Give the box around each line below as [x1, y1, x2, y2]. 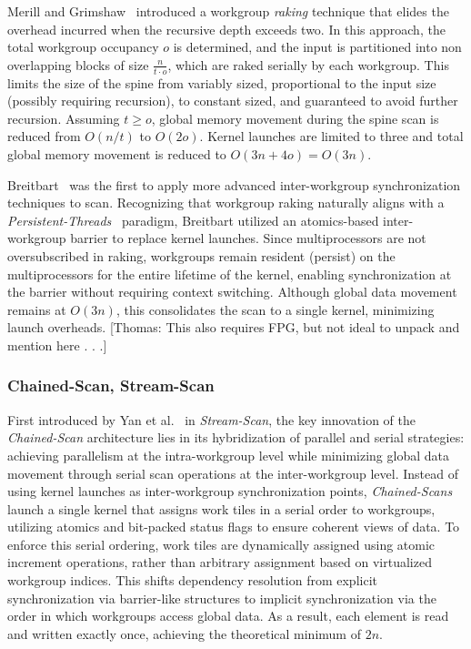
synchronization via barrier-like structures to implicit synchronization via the [7, 588, 436, 607]
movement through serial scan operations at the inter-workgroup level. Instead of [7, 463, 458, 482]
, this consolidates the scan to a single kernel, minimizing [115, 299, 435, 319]
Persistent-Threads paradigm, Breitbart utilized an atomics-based [7, 210, 379, 229]
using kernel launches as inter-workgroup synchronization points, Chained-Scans [7, 482, 453, 501]
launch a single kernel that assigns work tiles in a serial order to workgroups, [7, 499, 436, 518]
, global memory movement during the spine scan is [151, 108, 439, 127]
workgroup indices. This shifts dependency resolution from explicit [7, 571, 377, 590]
